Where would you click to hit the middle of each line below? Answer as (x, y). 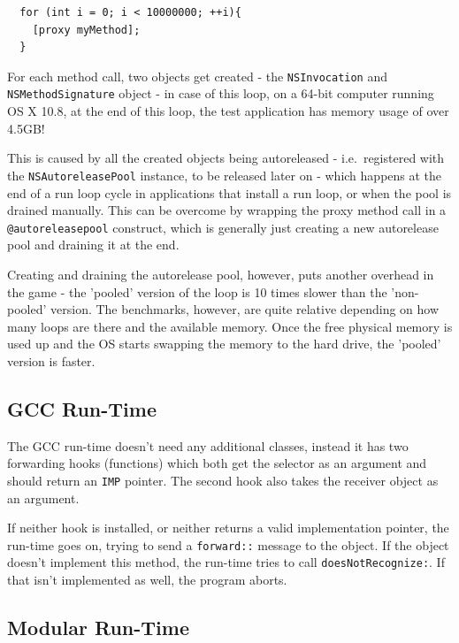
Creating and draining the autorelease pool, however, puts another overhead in (221, 274)
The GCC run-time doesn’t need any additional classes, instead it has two (208, 445)
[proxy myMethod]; (86, 30)
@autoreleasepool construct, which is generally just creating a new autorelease (223, 227)
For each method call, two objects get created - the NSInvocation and (197, 76)
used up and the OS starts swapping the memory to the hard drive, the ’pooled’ (224, 344)
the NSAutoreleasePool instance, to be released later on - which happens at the (225, 175)
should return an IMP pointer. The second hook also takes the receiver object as (223, 480)
